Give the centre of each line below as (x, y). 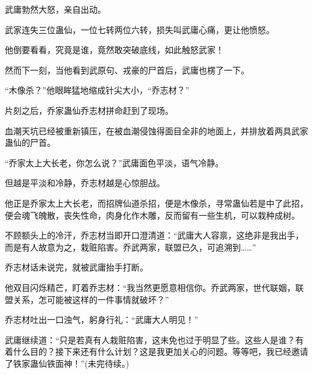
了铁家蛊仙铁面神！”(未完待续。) (67, 363)
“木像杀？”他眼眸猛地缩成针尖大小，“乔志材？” (97, 90)
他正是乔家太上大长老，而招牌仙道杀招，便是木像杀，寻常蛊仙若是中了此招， (156, 203)
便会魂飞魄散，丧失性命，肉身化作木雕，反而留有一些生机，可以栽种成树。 (152, 215)
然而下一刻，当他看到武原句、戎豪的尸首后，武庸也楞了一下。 (127, 70)
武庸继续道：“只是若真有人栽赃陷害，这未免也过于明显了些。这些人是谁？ (150, 339)
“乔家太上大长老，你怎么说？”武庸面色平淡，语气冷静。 (114, 162)
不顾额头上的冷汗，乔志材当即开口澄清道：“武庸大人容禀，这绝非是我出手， (154, 235)
